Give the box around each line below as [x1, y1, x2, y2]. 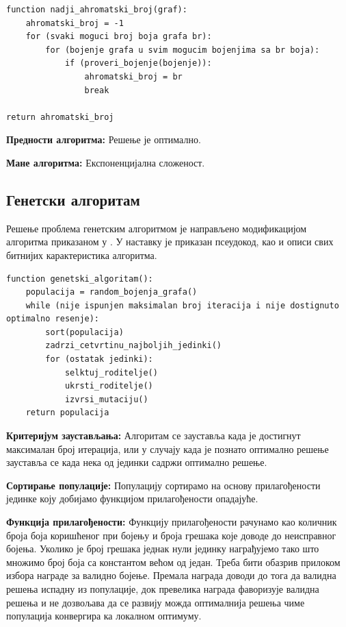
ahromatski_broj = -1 [25, 18, 124, 28]
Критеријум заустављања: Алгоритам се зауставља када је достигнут [6, 428, 301, 443]
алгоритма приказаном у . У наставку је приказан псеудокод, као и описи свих [6, 234, 334, 249]
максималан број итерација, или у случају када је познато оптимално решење [6, 441, 329, 456]
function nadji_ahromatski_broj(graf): [6, 5, 187, 14]
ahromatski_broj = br [84, 71, 183, 82]
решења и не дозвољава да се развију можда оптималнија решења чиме [6, 595, 305, 609]
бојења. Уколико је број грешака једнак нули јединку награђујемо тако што [6, 541, 319, 556]
